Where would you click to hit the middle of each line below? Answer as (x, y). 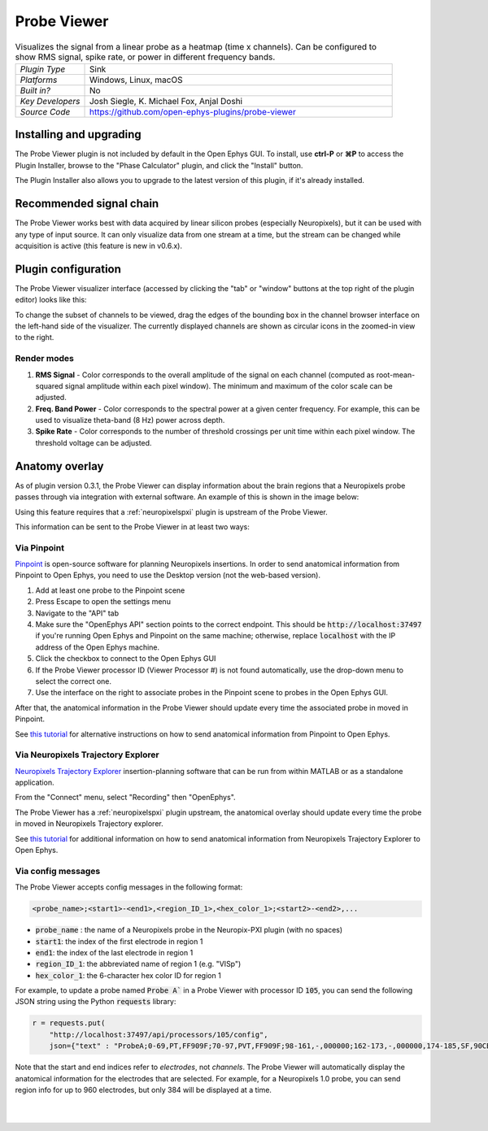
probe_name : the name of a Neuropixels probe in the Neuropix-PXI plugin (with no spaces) (189, 930)
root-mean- (396, 375)
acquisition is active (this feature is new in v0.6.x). (99, 246)
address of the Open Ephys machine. (98, 647)
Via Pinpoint (40, 547)
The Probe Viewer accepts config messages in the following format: (129, 887)
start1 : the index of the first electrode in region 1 (119, 941)
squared (49, 385)
